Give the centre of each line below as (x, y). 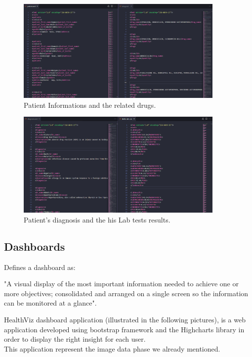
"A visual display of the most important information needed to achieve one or (121, 284)
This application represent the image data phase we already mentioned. (112, 348)
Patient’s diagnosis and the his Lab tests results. (97, 219)
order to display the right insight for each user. (75, 339)
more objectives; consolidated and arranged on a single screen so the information (126, 293)
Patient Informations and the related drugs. (90, 105)
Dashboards (35, 246)
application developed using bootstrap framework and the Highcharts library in (124, 329)
